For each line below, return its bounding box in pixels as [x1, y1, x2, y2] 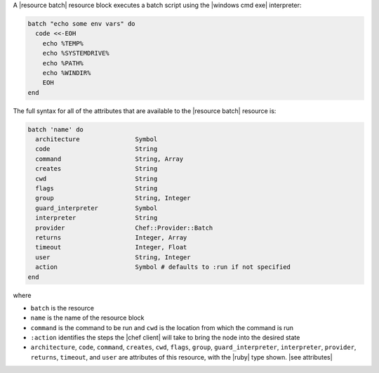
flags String [35, 185, 158, 192]
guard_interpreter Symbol [35, 204, 158, 212]
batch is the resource [30, 303, 95, 312]
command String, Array [35, 155, 184, 163]
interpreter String [35, 214, 158, 222]
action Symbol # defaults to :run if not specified [35, 263, 291, 271]
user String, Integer [35, 253, 191, 261]
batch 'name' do [27, 125, 84, 133]
